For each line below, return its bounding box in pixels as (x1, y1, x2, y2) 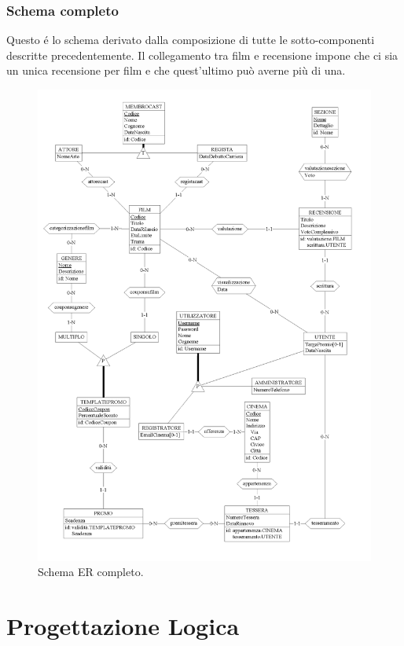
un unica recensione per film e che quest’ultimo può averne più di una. (6, 62, 346, 79)
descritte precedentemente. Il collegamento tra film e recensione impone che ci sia (6, 46, 398, 63)
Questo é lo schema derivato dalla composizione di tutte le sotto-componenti (6, 31, 375, 48)
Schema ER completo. (38, 563, 144, 580)
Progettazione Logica (6, 610, 240, 642)
